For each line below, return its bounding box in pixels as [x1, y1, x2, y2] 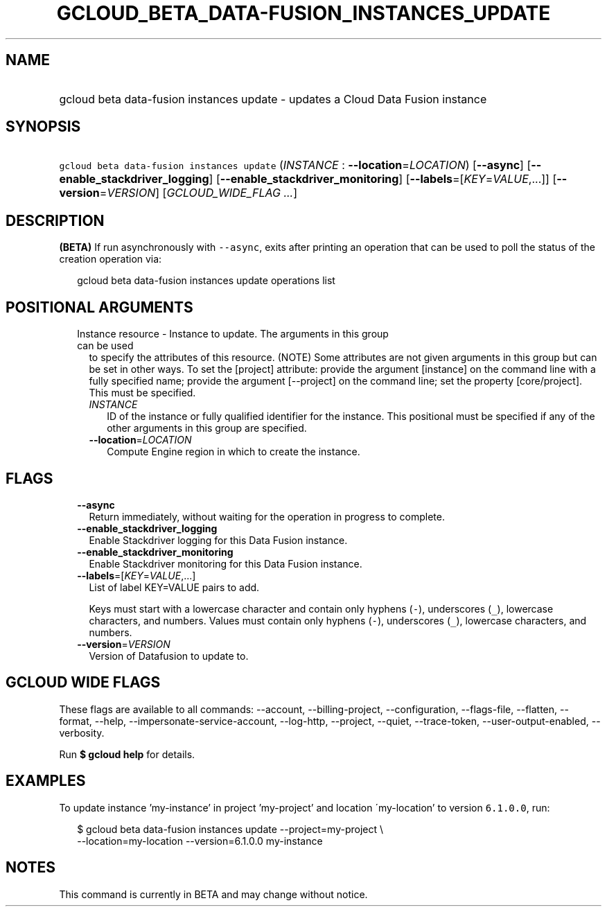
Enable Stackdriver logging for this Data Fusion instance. [89, 534, 348, 546]
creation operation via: [59, 253, 162, 265]
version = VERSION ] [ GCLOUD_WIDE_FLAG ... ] [59, 186, 298, 200]
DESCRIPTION [6, 211, 105, 229]
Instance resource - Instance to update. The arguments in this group [77, 328, 389, 340]
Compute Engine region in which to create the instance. [107, 446, 360, 458]
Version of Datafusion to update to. [89, 649, 249, 662]
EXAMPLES [6, 772, 86, 790]
